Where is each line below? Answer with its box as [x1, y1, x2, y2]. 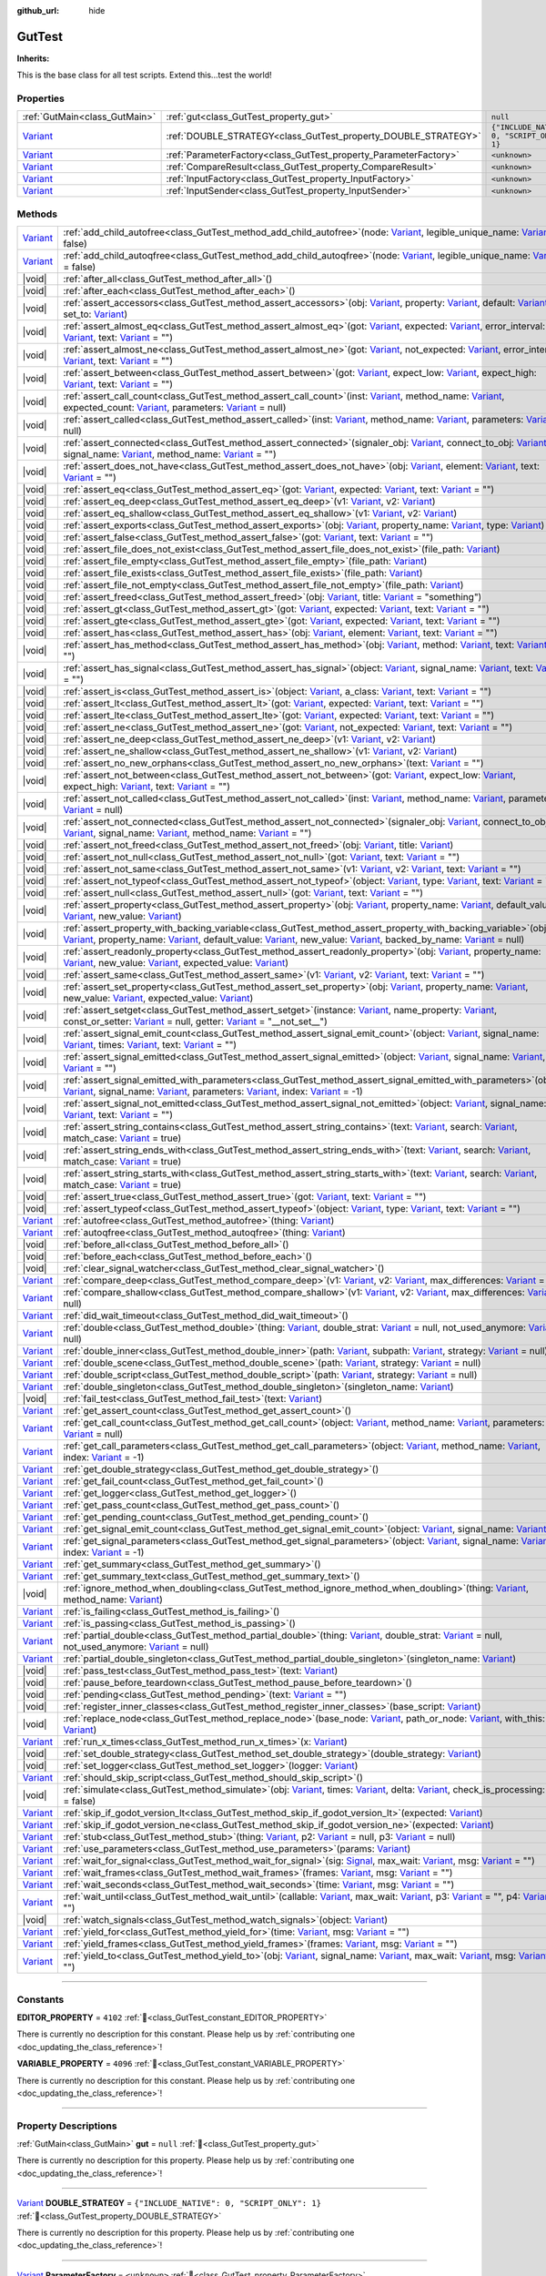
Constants [16, 1993, 65, 2006]
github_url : [16, 5, 59, 15]
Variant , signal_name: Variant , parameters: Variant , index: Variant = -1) [63, 1085, 363, 1098]
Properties [16, 92, 66, 105]
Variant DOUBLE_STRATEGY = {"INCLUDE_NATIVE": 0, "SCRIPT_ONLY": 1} [16, 2198, 322, 2209]
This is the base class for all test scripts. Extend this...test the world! [16, 69, 272, 81]
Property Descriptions [16, 2119, 117, 2132]
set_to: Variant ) [63, 308, 128, 320]
